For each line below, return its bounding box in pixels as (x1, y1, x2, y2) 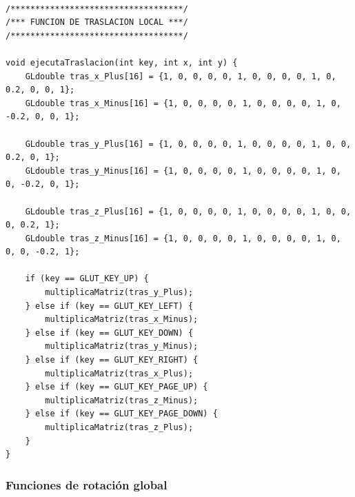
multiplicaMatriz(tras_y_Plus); (45, 287, 194, 298)
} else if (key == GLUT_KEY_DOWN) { (25, 327, 194, 338)
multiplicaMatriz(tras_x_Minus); (45, 314, 199, 325)
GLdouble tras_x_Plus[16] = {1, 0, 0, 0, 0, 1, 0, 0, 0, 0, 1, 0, (25, 71, 336, 81)
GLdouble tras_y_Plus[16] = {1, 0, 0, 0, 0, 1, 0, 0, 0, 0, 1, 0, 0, (25, 139, 352, 149)
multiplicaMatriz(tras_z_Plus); (45, 423, 194, 432)
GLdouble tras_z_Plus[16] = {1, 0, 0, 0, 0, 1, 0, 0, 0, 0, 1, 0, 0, (25, 206, 352, 216)
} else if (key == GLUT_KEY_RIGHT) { (25, 355, 199, 365)
